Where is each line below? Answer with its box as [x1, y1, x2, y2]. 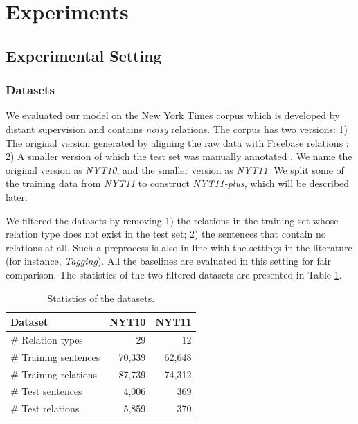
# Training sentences [10, 349, 100, 364]
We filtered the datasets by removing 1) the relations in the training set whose [6, 213, 339, 227]
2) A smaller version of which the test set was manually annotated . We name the [6, 149, 352, 164]
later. [6, 189, 28, 204]
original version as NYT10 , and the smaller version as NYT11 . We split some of [6, 162, 344, 177]
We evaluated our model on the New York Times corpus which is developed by [6, 108, 340, 123]
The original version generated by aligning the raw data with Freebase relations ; [6, 135, 349, 150]
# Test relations [10, 401, 80, 416]
